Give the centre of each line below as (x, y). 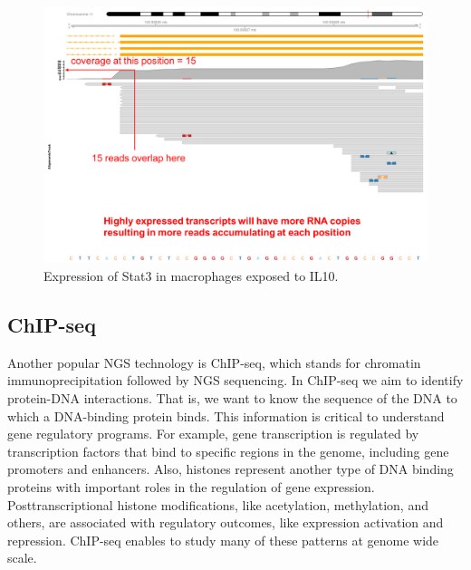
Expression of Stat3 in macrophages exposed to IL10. (191, 275)
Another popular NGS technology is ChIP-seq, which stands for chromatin (214, 362)
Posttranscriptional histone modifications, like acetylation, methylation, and (218, 504)
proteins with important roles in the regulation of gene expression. (191, 486)
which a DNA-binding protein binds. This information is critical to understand (226, 415)
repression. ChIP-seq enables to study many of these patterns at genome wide (223, 540)
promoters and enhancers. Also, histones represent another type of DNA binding (231, 469)
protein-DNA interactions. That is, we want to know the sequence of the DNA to (232, 397)
